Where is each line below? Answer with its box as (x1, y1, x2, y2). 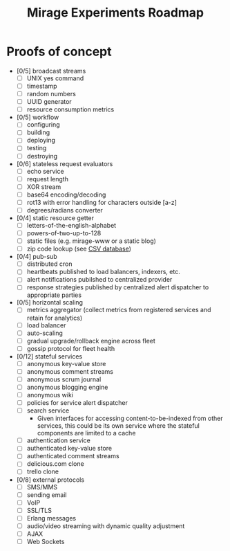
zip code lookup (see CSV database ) (26, 244, 132, 253)
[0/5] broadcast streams (16, 66, 86, 75)
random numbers (26, 90, 77, 98)
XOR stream (26, 182, 61, 191)
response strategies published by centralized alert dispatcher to (26, 283, 209, 291)
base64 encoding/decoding (26, 190, 106, 199)
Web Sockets (26, 537, 65, 545)
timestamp (26, 82, 57, 90)
